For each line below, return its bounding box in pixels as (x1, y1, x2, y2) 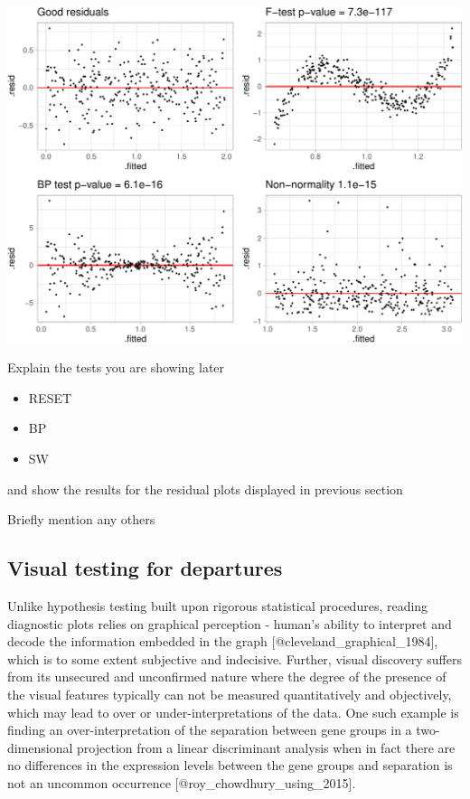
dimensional (7, 738, 73, 757)
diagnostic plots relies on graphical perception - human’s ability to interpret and (7, 614, 452, 633)
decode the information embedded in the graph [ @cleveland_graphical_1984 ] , (7, 632, 438, 651)
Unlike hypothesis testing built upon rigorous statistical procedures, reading (7, 596, 428, 615)
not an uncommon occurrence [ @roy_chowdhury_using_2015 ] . (7, 773, 356, 792)
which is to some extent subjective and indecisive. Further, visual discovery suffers (7, 649, 462, 668)
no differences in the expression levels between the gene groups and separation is (7, 756, 453, 775)
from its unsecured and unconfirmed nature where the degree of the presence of (7, 667, 446, 686)
